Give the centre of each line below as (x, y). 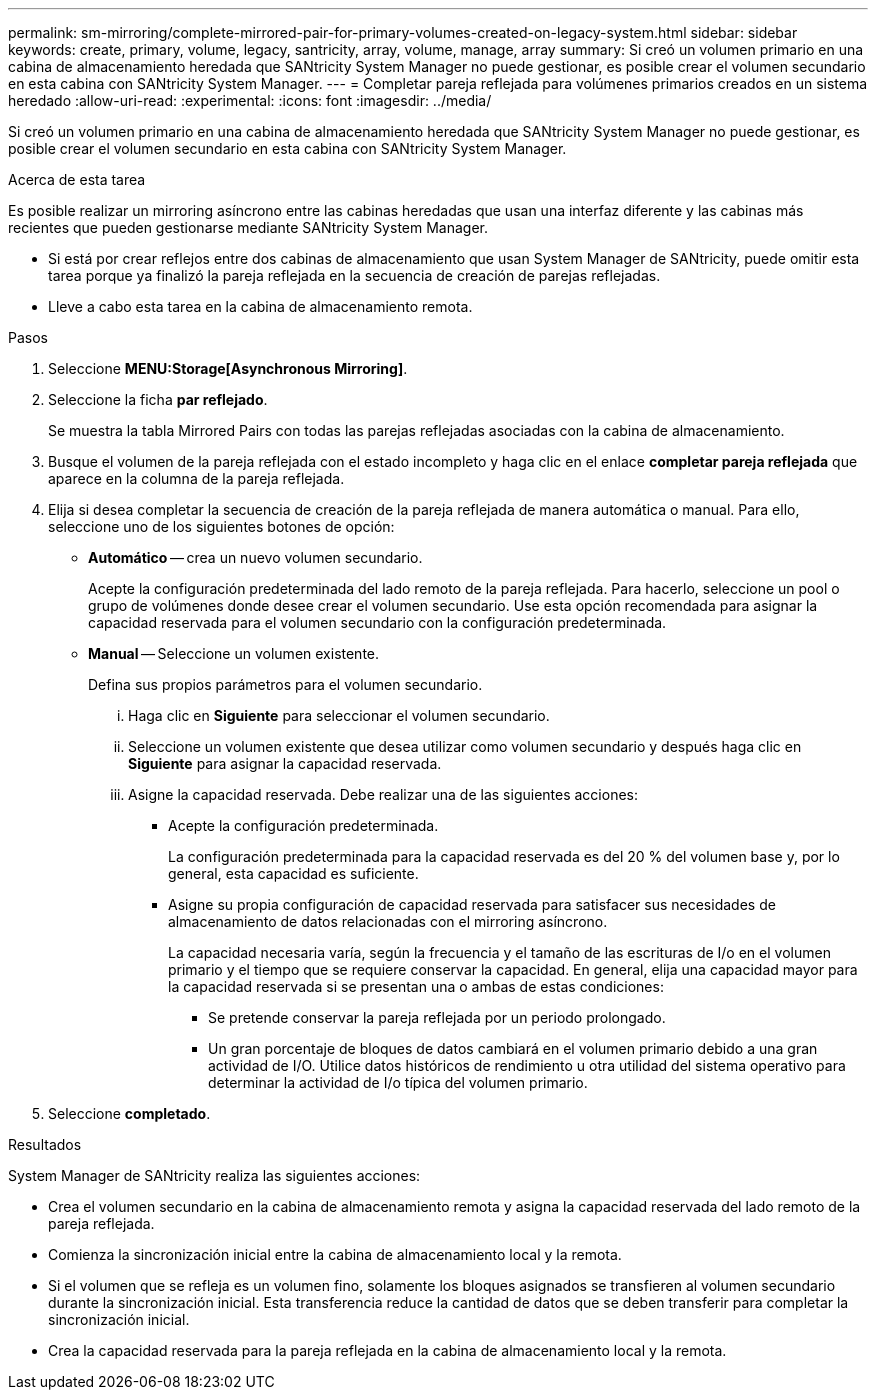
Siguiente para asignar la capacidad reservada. (285, 763)
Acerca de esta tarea (77, 179)
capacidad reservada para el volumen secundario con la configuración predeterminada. (377, 622)
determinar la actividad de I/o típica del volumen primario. (398, 1082)
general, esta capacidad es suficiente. (293, 873)
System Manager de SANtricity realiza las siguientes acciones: (214, 1175)
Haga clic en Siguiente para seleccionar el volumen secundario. (339, 715)
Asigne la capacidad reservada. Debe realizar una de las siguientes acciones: (383, 794)
